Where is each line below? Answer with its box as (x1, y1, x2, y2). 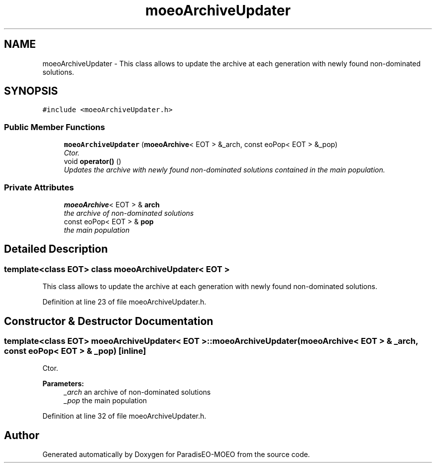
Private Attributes (4, 182, 74, 192)
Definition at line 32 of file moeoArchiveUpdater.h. (42, 412, 207, 421)
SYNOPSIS (4, 85, 58, 98)
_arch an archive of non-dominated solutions (64, 388, 211, 397)
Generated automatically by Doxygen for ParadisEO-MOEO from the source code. (42, 450, 310, 459)
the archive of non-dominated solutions (64, 208, 194, 217)
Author (4, 429, 39, 442)
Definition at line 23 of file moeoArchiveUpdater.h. (42, 298, 207, 307)
